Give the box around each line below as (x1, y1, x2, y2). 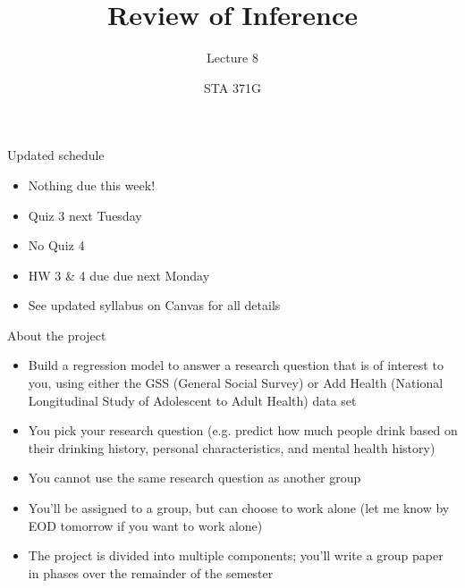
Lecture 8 (207, 48, 258, 67)
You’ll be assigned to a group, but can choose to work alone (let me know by (28, 499, 450, 517)
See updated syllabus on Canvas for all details (28, 296, 281, 315)
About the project (7, 325, 106, 344)
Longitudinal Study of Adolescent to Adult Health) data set (28, 391, 357, 409)
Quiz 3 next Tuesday (28, 206, 142, 224)
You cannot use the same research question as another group (28, 468, 361, 487)
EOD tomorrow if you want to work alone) (28, 516, 263, 534)
